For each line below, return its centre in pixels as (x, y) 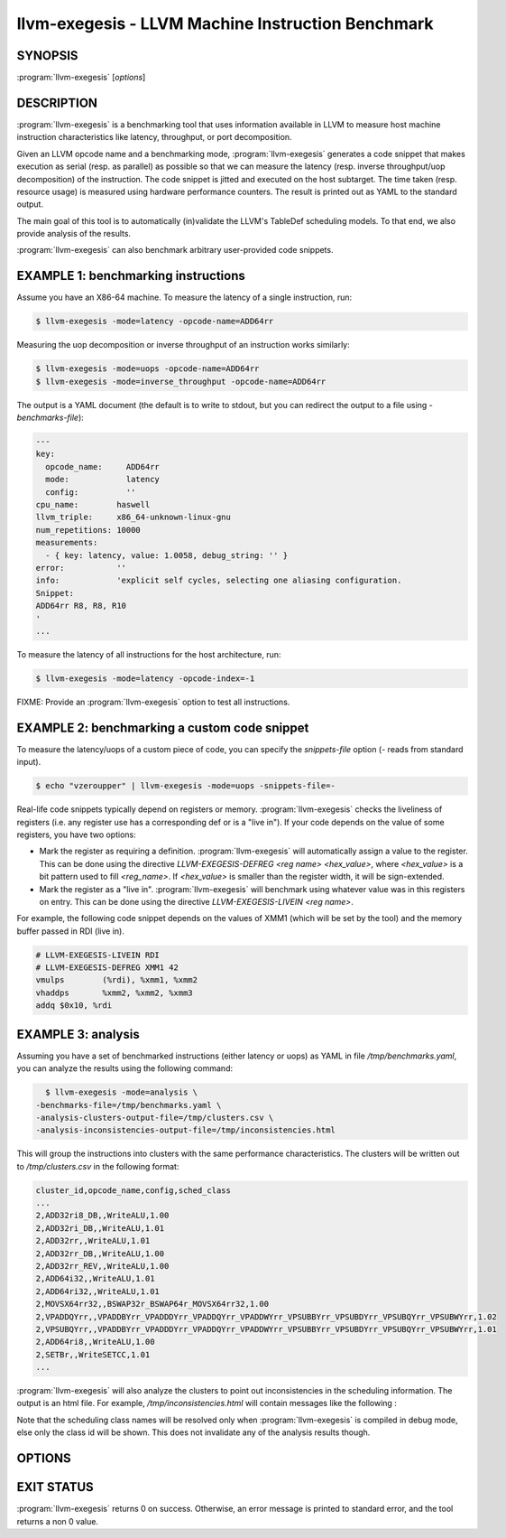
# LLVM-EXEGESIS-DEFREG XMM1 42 (107, 968)
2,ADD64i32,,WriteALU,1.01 (95, 1279)
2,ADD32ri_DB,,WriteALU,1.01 (100, 1228)
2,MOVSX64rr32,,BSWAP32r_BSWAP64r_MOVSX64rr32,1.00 (152, 1304)
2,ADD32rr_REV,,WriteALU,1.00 (102, 1266)
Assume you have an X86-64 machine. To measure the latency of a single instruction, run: (184, 297)
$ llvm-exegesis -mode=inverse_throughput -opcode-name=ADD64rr (181, 381)
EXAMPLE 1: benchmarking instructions (131, 276)
